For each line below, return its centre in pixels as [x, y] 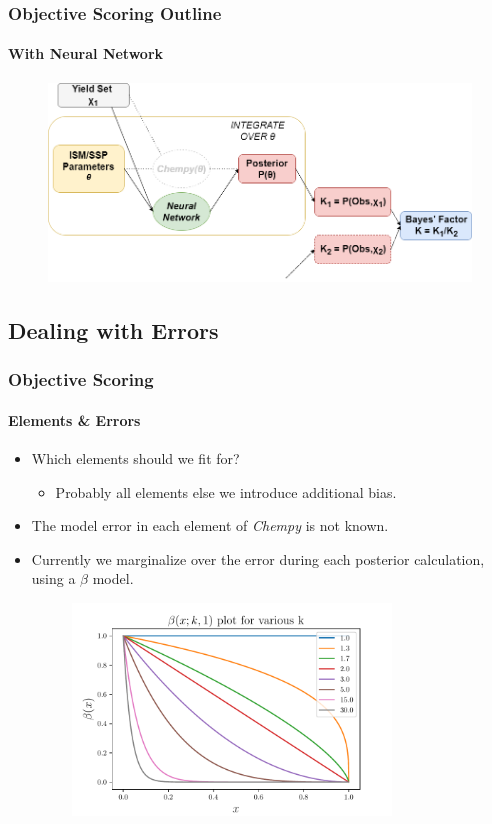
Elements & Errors [74, 419]
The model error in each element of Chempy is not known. [210, 525]
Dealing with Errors [113, 330]
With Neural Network [86, 53]
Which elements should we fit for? [135, 458]
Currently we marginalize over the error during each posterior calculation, [258, 558]
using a [53, 578]
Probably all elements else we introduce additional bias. [226, 491]
